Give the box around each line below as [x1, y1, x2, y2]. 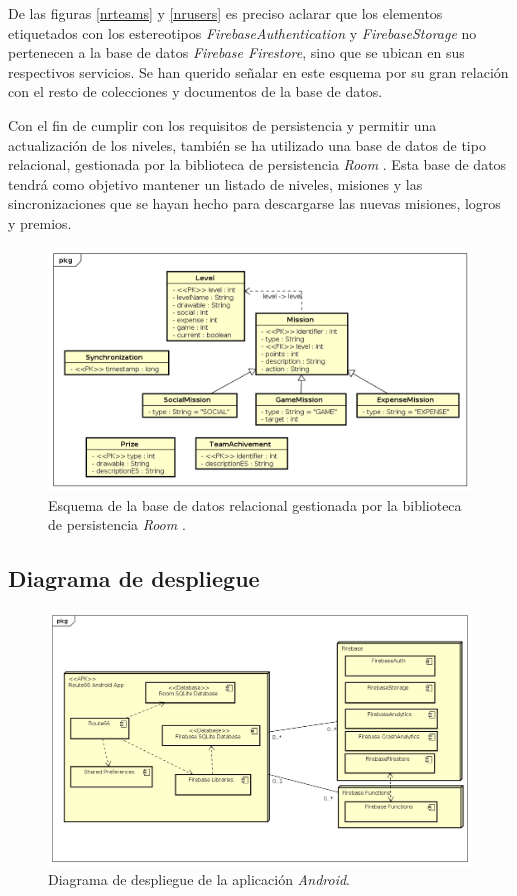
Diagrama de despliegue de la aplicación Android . [48, 869, 350, 890]
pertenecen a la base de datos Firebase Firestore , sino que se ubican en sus [8, 42, 465, 63]
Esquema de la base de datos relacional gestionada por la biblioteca [48, 494, 462, 515]
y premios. [8, 212, 72, 233]
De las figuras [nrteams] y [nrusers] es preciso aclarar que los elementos [8, 3, 443, 23]
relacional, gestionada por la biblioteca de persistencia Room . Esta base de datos [8, 154, 507, 175]
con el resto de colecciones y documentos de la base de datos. [8, 81, 383, 102]
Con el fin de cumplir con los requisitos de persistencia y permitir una [8, 114, 437, 135]
